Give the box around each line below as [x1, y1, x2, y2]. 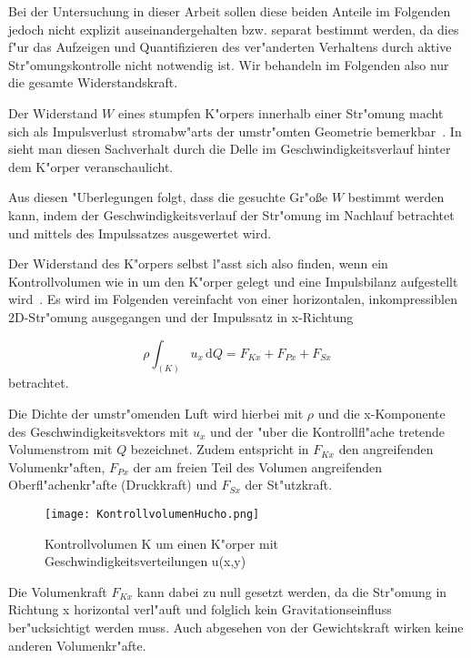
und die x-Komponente [317, 403, 446, 422]
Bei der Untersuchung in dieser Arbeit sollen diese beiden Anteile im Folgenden [8, 2, 451, 20]
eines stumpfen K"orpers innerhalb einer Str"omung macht [117, 103, 444, 122]
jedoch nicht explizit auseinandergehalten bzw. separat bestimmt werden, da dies [8, 19, 459, 38]
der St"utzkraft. [245, 475, 333, 494]
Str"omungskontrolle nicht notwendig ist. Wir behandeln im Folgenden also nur [8, 55, 449, 74]
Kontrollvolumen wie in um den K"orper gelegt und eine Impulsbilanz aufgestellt [8, 271, 458, 290]
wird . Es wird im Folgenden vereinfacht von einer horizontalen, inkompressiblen [8, 289, 458, 309]
